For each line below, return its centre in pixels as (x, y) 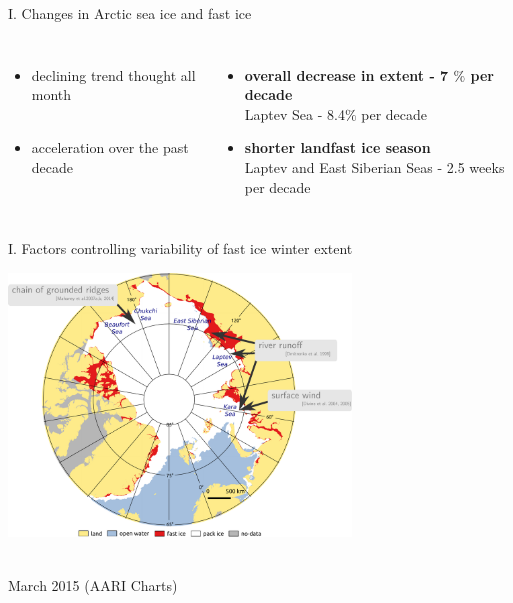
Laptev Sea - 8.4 (294, 113)
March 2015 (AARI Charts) (93, 584)
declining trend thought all (113, 74)
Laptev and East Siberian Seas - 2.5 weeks (374, 166)
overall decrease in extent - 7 (346, 74)
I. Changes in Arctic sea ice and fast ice (130, 13)
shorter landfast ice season (337, 147)
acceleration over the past (110, 147)
